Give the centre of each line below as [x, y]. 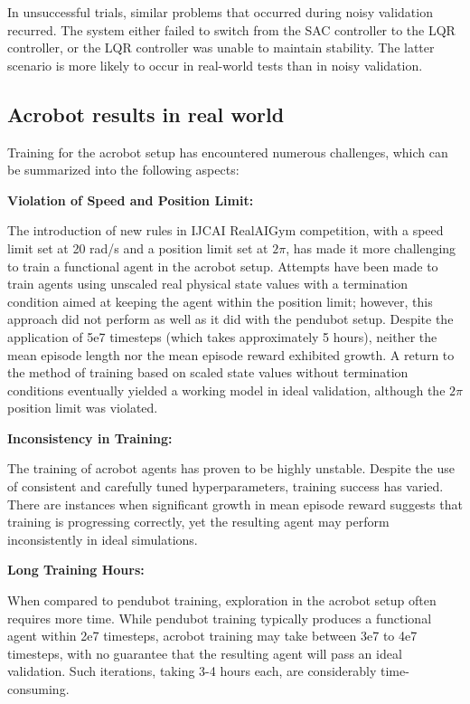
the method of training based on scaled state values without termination [208, 372]
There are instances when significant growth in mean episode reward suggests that [235, 504]
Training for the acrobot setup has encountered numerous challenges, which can [228, 152]
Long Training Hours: [76, 570]
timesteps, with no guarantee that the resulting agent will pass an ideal [205, 653]
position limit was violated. [83, 408]
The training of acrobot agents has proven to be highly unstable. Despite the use [231, 468]
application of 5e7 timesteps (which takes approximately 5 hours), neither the [222, 336]
